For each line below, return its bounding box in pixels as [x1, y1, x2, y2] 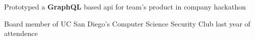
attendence [4, 28, 38, 38]
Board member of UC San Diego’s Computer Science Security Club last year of [4, 18, 250, 28]
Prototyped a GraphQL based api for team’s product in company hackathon [4, 1, 246, 11]
